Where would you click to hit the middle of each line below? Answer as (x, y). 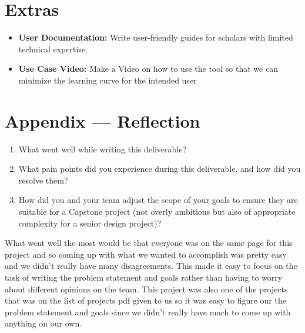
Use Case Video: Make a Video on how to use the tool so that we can (148, 69)
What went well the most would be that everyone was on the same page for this (149, 243)
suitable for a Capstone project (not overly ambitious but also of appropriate (157, 211)
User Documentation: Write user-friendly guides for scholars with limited (156, 37)
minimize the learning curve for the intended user (108, 80)
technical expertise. (53, 49)
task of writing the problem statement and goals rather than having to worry (144, 277)
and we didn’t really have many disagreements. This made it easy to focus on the (151, 266)
